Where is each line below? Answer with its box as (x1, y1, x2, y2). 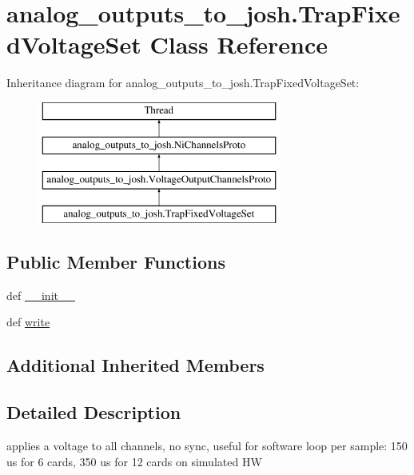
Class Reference (149, 28, 328, 61)
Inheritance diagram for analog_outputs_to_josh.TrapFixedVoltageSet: (6, 74, 360, 91)
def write (6, 313, 50, 330)
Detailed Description (6, 400, 181, 425)
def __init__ (6, 286, 75, 303)
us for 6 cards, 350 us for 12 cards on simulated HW (6, 453, 262, 469)
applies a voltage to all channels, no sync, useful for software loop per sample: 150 (6, 437, 408, 454)
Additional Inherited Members (6, 353, 265, 377)
